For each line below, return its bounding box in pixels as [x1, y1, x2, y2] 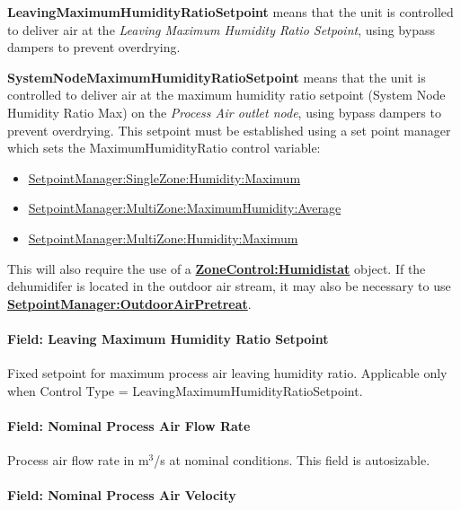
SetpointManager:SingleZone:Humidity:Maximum [28, 168, 301, 187]
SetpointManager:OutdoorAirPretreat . [7, 294, 252, 312]
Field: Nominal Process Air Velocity [7, 486, 236, 505]
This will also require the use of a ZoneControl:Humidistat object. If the [7, 259, 426, 277]
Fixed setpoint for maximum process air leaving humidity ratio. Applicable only [7, 364, 448, 382]
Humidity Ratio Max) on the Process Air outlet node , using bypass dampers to [7, 102, 441, 121]
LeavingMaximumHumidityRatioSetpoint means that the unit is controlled [7, 3, 454, 21]
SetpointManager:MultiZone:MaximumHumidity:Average [28, 198, 341, 217]
